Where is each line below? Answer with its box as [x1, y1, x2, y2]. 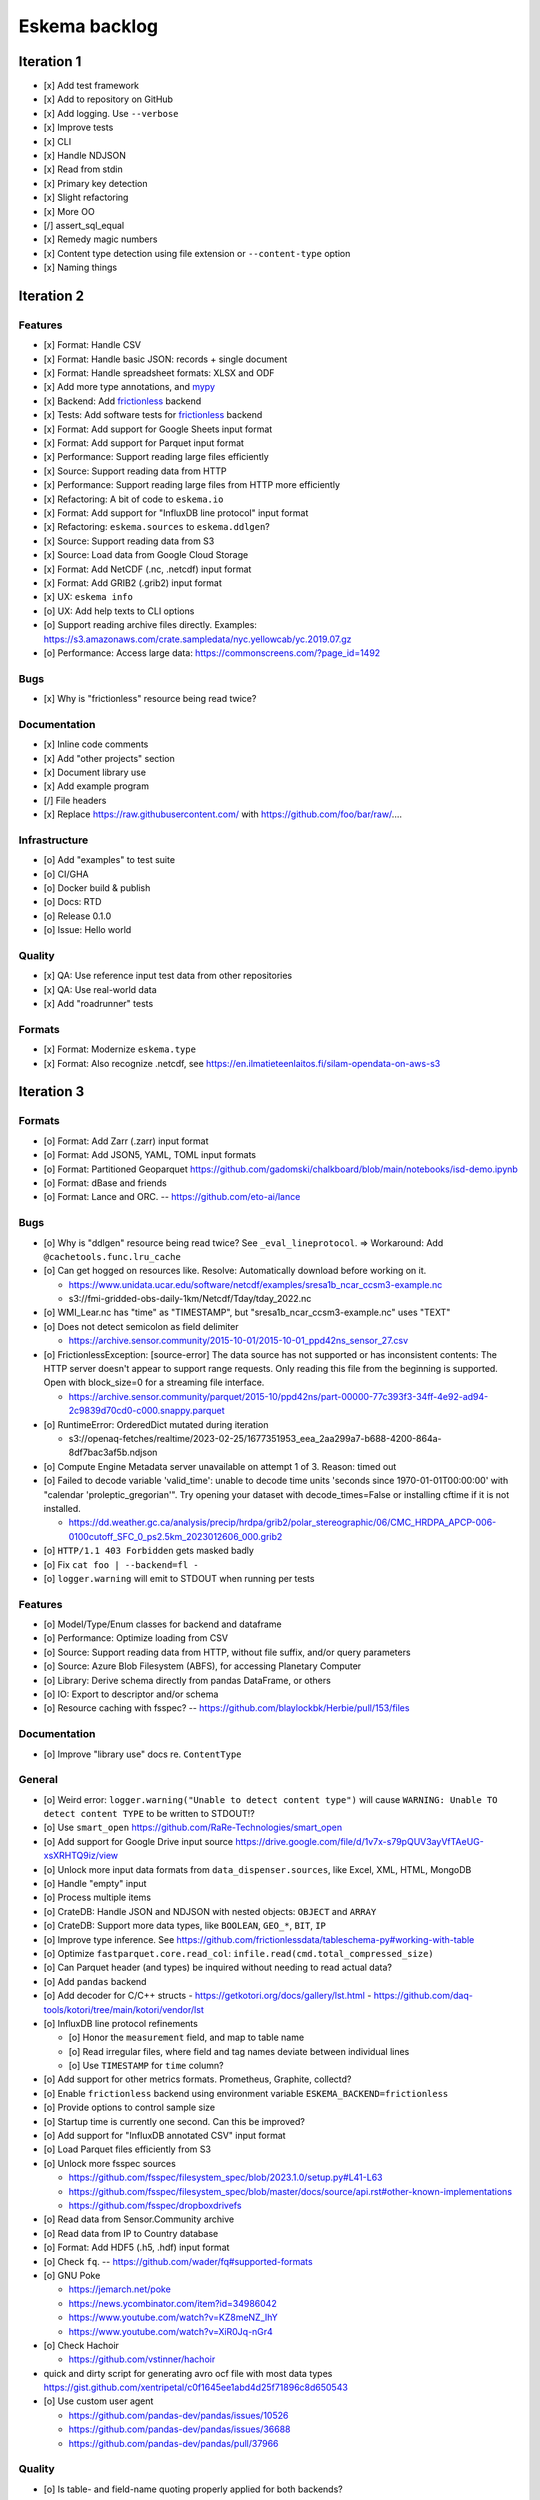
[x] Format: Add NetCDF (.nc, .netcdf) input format [43, 563, 252, 575]
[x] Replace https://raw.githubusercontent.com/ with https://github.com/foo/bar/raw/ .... [43, 808, 402, 820]
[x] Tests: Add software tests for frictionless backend [43, 409, 263, 421]
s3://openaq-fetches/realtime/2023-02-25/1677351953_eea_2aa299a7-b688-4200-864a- [68, 1433, 442, 1444]
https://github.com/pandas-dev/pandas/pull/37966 [68, 2437, 279, 2449]
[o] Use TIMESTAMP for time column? [68, 2060, 224, 2072]
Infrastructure [18, 833, 89, 847]
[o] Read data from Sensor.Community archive [43, 2213, 235, 2225]
